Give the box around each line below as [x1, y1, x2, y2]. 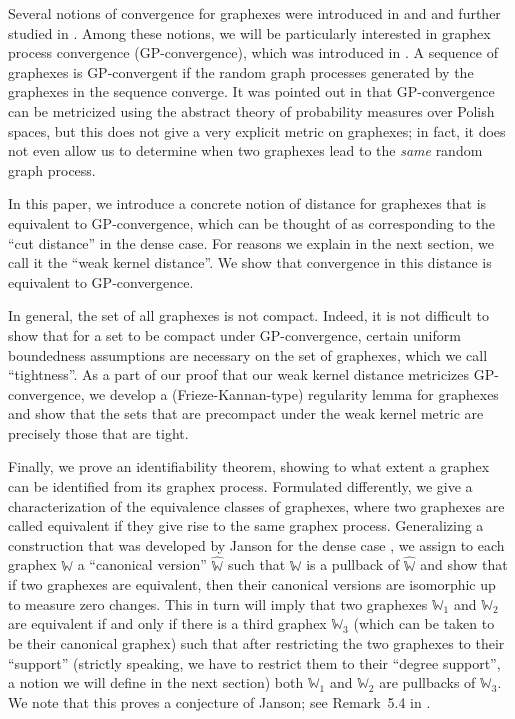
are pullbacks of [379, 672, 476, 693]
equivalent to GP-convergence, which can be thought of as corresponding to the [8, 212, 496, 233]
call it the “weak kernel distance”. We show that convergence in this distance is [8, 252, 492, 273]
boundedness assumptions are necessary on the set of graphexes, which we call [8, 344, 488, 365]
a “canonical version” [77, 554, 207, 575]
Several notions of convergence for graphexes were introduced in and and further [8, 3, 501, 23]
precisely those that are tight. [8, 422, 189, 443]
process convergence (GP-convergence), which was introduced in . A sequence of [8, 42, 498, 63]
